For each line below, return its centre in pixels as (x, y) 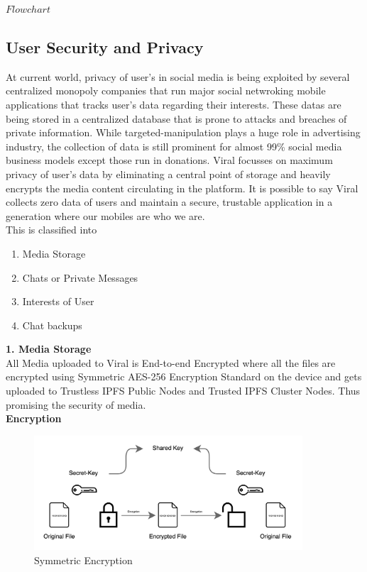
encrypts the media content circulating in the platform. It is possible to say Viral (182, 188)
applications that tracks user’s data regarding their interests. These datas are (174, 104)
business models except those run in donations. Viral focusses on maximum (169, 160)
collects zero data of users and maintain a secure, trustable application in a (169, 202)
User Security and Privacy (105, 46)
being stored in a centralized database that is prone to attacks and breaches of (176, 118)
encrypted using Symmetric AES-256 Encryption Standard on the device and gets (184, 376)
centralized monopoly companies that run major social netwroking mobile (166, 90)
